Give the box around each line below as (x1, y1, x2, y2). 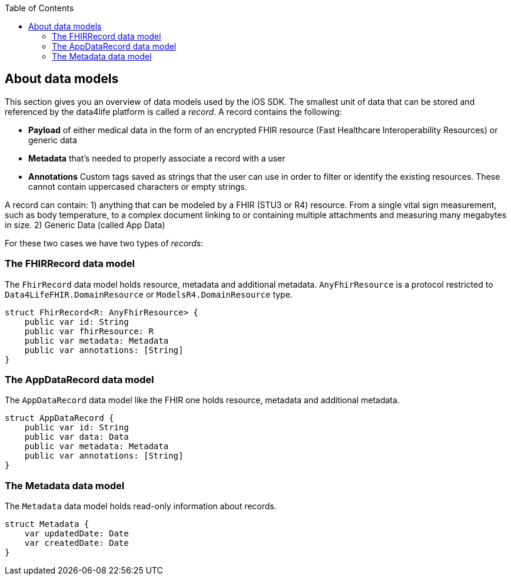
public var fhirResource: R (24, 326, 154, 336)
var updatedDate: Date (24, 529, 129, 539)
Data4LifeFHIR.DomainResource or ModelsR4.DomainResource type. (5, 289, 293, 299)
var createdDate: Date (24, 538, 129, 548)
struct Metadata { (5, 519, 89, 529)
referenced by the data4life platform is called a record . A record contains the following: (5, 106, 342, 117)
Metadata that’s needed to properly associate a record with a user (28, 153, 286, 163)
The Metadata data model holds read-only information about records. (5, 501, 277, 512)
